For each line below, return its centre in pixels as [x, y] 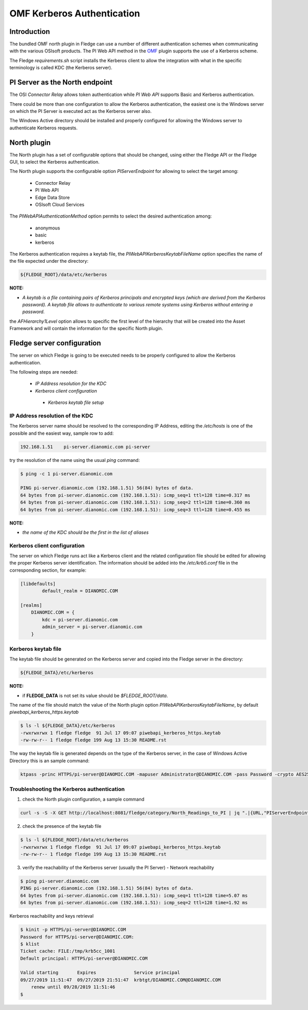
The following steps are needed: [44, 372]
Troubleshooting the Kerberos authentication [67, 789]
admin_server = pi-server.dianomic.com [92, 627]
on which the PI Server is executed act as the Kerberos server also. [81, 111]
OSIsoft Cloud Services [60, 204]
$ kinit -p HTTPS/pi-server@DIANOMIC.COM [73, 930]
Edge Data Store [53, 197]
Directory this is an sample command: [50, 761]
